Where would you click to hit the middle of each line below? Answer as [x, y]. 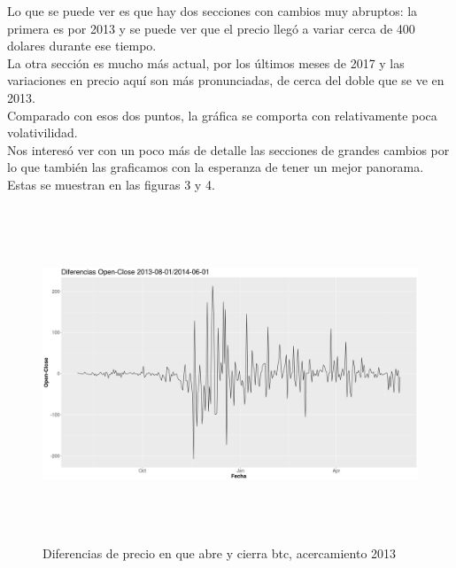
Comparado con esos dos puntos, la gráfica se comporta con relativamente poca [222, 115]
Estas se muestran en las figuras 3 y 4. [111, 184]
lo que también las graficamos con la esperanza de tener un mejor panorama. [216, 167]
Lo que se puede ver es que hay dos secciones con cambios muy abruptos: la [213, 11]
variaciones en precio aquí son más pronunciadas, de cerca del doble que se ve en [226, 80]
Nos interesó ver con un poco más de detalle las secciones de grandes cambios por [228, 149]
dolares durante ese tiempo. [82, 46]
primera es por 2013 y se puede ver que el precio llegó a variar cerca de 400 [211, 28]
